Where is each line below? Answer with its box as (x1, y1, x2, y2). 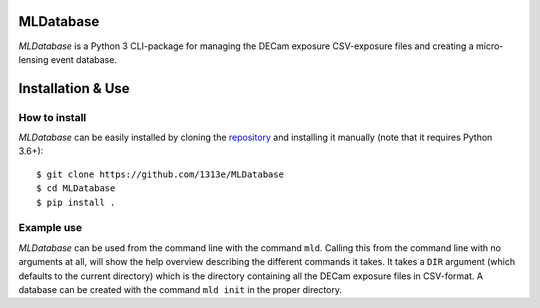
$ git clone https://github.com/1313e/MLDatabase (36, 168, 285, 180)
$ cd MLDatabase (36, 183, 116, 194)
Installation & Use (18, 80, 130, 97)
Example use (18, 221, 83, 235)
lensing (18, 53, 49, 65)
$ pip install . (36, 196, 116, 208)
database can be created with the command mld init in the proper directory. (18, 283, 343, 295)
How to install (18, 110, 87, 124)
